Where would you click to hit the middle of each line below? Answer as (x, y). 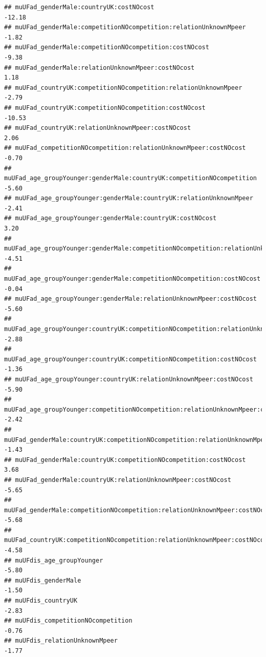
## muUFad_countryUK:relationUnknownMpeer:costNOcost (98, 128)
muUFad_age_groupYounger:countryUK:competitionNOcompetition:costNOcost (130, 359)
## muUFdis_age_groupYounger (54, 560)
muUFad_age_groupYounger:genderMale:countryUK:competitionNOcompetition (130, 178)
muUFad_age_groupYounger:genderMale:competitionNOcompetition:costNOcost (132, 279)
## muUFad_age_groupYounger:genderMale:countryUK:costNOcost (110, 218)
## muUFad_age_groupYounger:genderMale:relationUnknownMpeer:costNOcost (130, 299)
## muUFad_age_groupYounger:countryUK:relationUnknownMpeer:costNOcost (129, 379)
